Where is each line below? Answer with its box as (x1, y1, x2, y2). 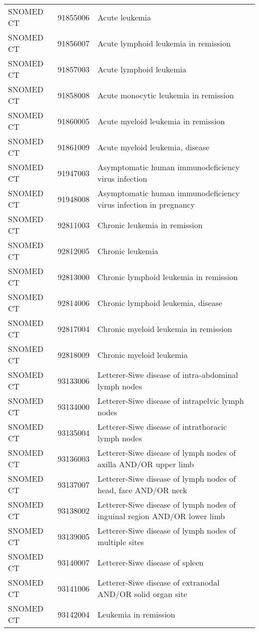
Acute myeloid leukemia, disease (97, 141, 210, 153)
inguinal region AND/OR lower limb (97, 510, 225, 522)
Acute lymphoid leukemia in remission (97, 37, 231, 49)
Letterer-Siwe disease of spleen (97, 556, 204, 568)
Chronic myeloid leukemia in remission (97, 322, 232, 334)
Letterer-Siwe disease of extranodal (97, 577, 220, 588)
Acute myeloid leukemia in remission (97, 115, 225, 127)
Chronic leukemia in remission (97, 219, 203, 231)
